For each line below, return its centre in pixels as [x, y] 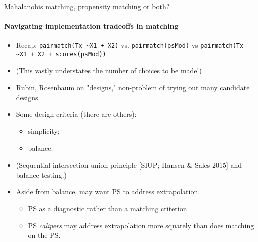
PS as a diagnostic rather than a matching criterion [107, 209]
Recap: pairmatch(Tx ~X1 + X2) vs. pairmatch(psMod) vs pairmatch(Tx [130, 45]
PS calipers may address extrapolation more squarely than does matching [141, 225]
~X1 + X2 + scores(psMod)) [61, 55]
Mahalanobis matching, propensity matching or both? [87, 6]
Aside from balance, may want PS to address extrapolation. [108, 191]
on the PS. [44, 235]
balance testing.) [41, 174]
